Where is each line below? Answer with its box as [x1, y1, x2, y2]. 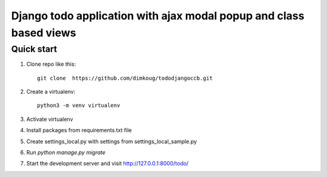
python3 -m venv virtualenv [37, 102, 121, 109]
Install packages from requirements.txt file [26, 127, 132, 134]
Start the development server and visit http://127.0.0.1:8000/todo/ [26, 160, 189, 167]
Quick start [11, 43, 58, 54]
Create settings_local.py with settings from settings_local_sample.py [26, 138, 197, 145]
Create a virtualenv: [26, 88, 76, 95]
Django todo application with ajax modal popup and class [11, 9, 305, 22]
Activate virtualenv [26, 115, 73, 123]
